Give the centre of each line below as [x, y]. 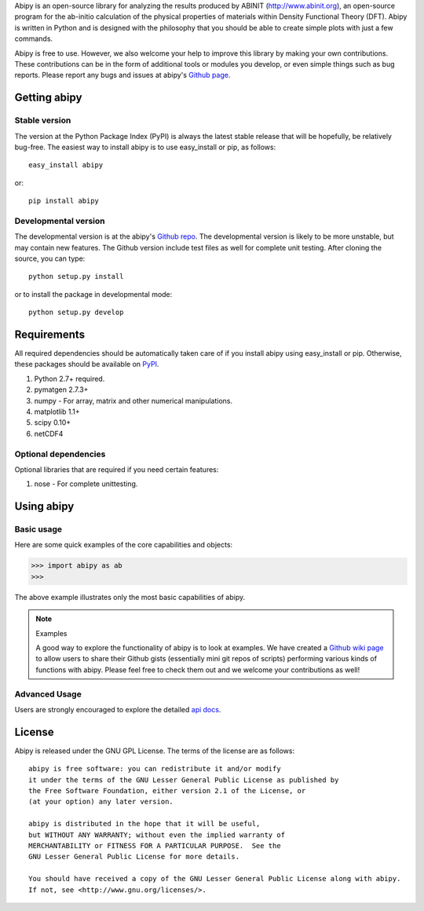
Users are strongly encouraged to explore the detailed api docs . [118, 709]
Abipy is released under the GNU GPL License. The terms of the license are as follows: [154, 751]
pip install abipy [64, 201]
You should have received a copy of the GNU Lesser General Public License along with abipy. [215, 879]
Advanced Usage [48, 693]
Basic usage [38, 529]
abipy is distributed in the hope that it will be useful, [144, 824]
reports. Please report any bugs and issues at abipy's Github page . [122, 75]
